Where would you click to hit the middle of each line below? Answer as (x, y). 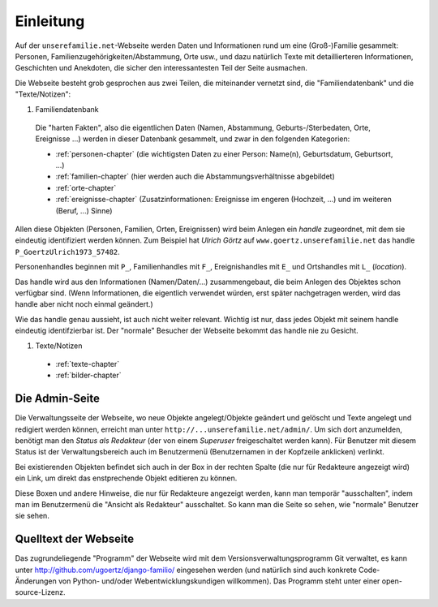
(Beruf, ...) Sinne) (84, 210)
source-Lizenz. (40, 592)
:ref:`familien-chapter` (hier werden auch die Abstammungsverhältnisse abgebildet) (195, 177)
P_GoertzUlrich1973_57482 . (68, 252)
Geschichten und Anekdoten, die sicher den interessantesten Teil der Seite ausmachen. (161, 68)
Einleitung (50, 21)
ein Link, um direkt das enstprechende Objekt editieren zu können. (126, 478)
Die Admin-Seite (58, 399)
